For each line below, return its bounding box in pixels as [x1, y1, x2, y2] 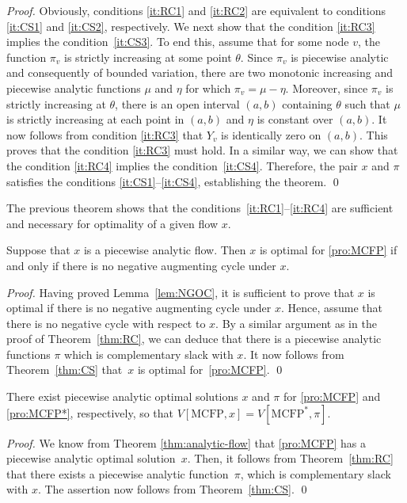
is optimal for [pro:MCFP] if [259, 242, 397, 258]
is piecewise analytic [291, 48, 389, 65]
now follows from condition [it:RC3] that [6, 126, 203, 143]
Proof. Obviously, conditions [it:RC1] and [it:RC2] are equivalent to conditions [6, 2, 386, 18]
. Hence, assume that [280, 299, 382, 316]
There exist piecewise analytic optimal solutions [6, 388, 238, 405]
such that [344, 95, 390, 112]
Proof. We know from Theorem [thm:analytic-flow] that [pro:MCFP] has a [6, 434, 367, 451]
